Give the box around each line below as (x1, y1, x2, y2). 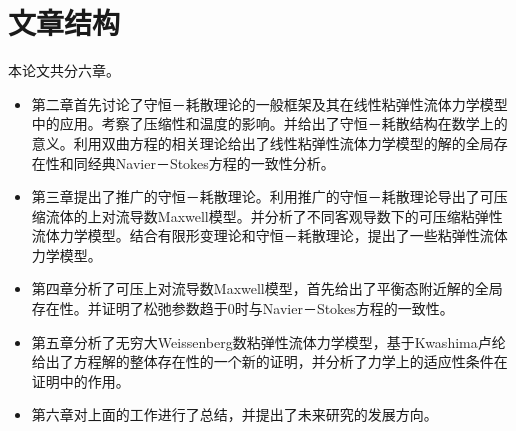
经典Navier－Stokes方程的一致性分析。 (87, 152, 335, 173)
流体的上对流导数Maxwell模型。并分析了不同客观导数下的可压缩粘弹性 (45, 205, 503, 226)
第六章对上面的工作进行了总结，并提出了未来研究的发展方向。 (31, 404, 438, 425)
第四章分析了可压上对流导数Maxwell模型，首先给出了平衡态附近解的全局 (31, 278, 503, 299)
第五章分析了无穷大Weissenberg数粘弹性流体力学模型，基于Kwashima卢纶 (31, 331, 506, 352)
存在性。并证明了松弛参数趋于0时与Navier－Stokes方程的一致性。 (31, 298, 454, 319)
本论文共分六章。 (8, 60, 120, 81)
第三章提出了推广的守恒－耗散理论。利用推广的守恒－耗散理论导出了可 (31, 186, 494, 207)
